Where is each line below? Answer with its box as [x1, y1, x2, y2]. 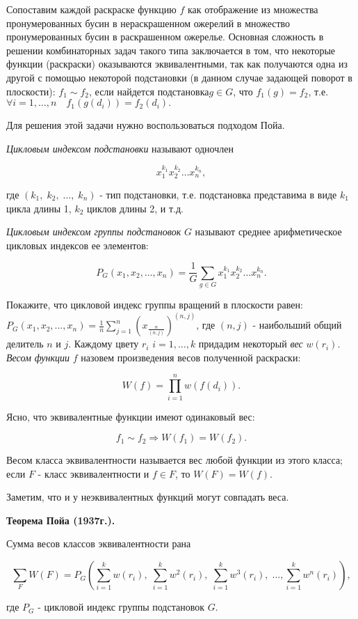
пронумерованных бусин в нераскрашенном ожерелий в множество [6, 15, 291, 30]
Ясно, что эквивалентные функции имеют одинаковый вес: [6, 409, 255, 423]
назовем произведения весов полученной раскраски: [81, 350, 301, 364]
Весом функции [6, 350, 70, 364]
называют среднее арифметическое [195, 224, 342, 239]
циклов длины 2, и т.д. [87, 201, 184, 215]
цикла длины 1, [6, 201, 72, 215]
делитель [6, 336, 44, 351]
